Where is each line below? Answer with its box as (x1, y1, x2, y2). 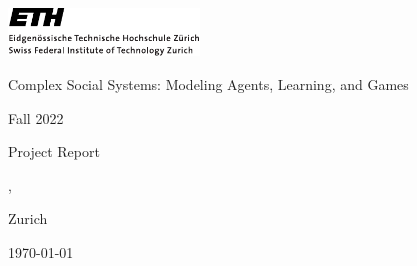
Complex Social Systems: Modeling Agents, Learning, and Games (8, 73, 409, 94)
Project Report (8, 141, 100, 162)
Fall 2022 (8, 107, 64, 128)
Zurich (8, 208, 48, 229)
